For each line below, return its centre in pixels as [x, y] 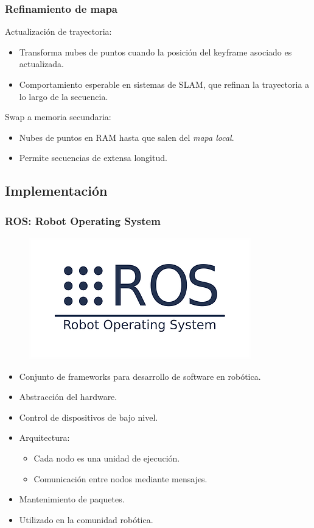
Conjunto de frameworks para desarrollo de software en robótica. [140, 376]
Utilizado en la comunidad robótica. [86, 519]
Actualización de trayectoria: [58, 31]
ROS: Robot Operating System [83, 220]
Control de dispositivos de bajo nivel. [89, 417]
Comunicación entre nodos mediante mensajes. [120, 478]
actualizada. [41, 64]
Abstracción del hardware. [68, 397]
